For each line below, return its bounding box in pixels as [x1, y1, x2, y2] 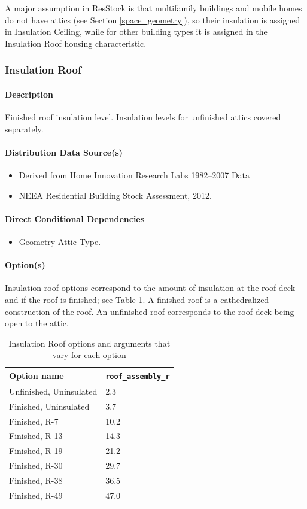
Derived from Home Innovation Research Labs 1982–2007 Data [19, 169, 250, 181]
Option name [9, 369, 64, 381]
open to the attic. [5, 317, 69, 329]
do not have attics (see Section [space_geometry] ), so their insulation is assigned [5, 13, 300, 26]
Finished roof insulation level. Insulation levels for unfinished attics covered [5, 111, 281, 123]
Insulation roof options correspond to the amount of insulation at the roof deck [5, 281, 296, 294]
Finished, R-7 [9, 414, 59, 427]
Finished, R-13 [9, 429, 63, 442]
